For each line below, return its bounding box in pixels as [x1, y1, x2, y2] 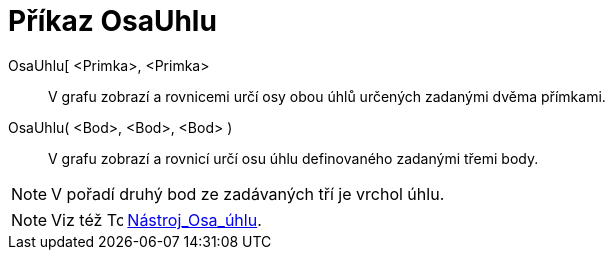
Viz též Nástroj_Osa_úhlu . [51, 209, 262, 230]
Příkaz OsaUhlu [8, 4, 217, 38]
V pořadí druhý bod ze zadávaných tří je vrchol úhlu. [51, 183, 445, 204]
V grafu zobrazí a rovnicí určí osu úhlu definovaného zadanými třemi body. [48, 149, 539, 167]
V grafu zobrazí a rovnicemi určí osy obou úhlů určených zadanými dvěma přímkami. [48, 87, 606, 105]
